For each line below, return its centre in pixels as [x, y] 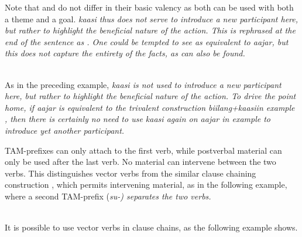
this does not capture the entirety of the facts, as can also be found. [125, 53]
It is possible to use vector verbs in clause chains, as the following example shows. [151, 227]
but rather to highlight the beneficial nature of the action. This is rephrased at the [150, 30]
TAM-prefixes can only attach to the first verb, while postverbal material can [143, 150]
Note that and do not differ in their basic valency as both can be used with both [149, 7]
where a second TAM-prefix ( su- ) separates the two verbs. [108, 196]
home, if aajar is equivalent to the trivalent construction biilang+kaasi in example [150, 107]
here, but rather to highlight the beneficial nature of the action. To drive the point [150, 96]
